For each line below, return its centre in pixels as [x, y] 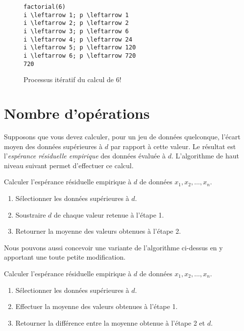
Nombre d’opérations [77, 113]
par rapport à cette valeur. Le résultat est [173, 146]
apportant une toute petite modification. [65, 257]
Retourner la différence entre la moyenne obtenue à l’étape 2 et [110, 322]
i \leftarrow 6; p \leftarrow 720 [80, 55]
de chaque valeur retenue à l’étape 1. [109, 214]
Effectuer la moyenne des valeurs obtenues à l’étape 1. [97, 306]
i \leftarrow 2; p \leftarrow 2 [76, 23]
